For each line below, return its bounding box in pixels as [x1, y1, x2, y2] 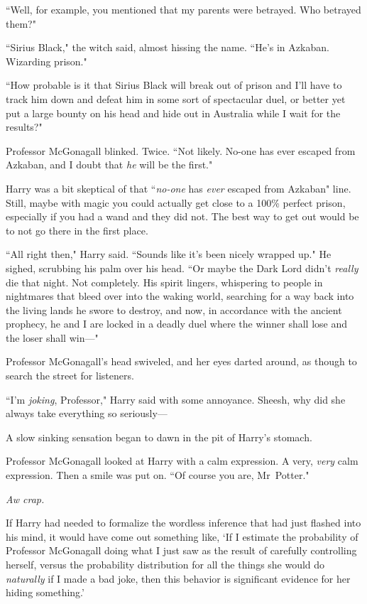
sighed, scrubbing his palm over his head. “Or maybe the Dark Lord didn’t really [6, 260, 358, 275]
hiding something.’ [6, 585, 84, 600]
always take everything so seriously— [6, 406, 168, 421]
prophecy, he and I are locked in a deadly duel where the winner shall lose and [6, 316, 347, 331]
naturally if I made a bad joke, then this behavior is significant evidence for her [6, 571, 351, 586]
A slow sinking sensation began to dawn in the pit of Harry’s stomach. [6, 429, 312, 444]
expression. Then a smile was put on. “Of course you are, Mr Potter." [6, 468, 310, 482]
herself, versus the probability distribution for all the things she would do [6, 557, 325, 571]
